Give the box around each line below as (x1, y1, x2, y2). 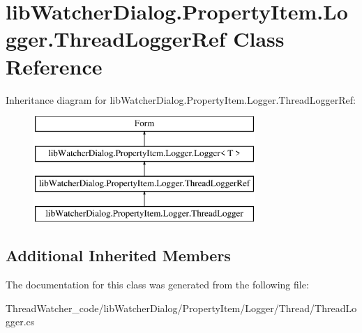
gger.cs (6, 314, 35, 329)
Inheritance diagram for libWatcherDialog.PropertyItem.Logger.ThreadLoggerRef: (6, 92, 356, 107)
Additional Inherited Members (6, 245, 231, 266)
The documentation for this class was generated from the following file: (6, 277, 309, 292)
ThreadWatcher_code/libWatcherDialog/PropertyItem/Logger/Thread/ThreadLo (6, 300, 357, 315)
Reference (6, 52, 103, 80)
